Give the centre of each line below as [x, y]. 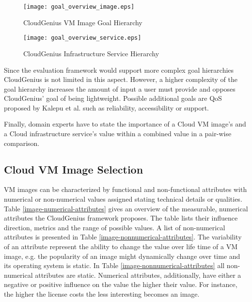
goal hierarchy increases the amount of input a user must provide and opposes [120, 88]
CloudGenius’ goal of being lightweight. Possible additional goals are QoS [113, 98]
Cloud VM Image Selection [74, 169]
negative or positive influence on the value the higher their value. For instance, [121, 284]
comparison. [22, 143]
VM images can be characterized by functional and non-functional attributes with [126, 189]
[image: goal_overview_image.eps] [79, 7]
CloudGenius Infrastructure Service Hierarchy [91, 53]
